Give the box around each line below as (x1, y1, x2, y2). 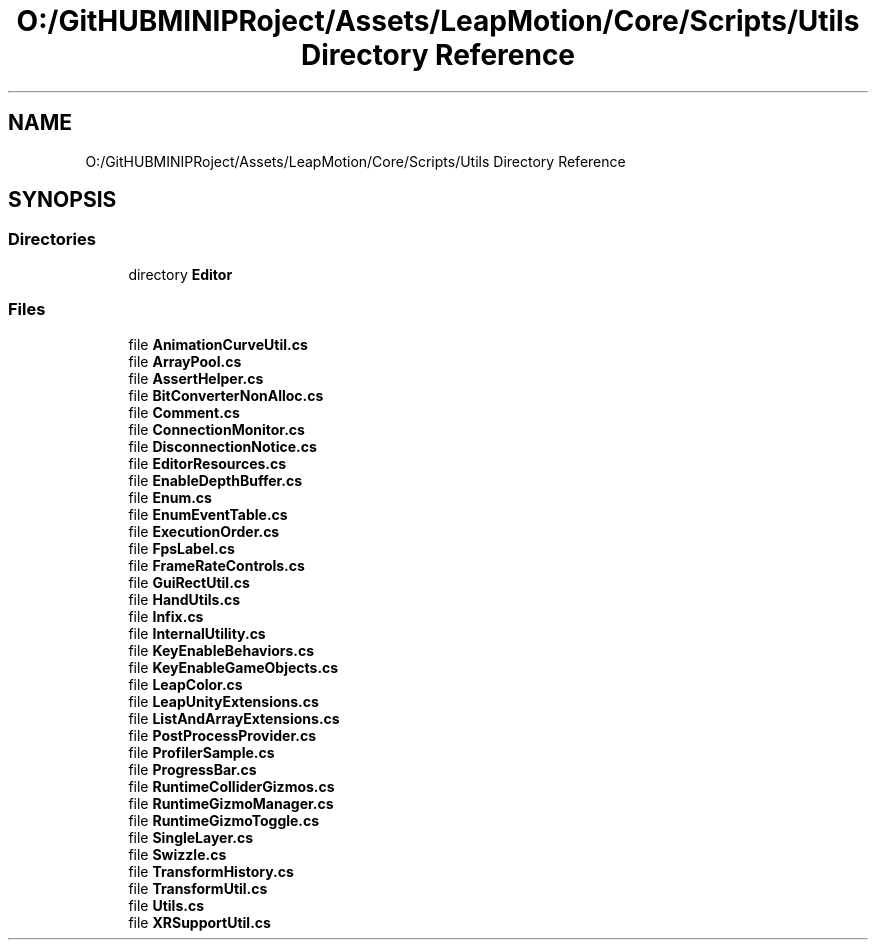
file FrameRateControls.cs (128, 556, 305, 574)
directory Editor (128, 265, 233, 283)
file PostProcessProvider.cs (128, 726, 316, 744)
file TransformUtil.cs (128, 879, 268, 897)
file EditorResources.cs (128, 454, 287, 472)
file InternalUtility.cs (128, 624, 266, 642)
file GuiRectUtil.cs (128, 573, 250, 591)
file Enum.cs (128, 488, 212, 506)
